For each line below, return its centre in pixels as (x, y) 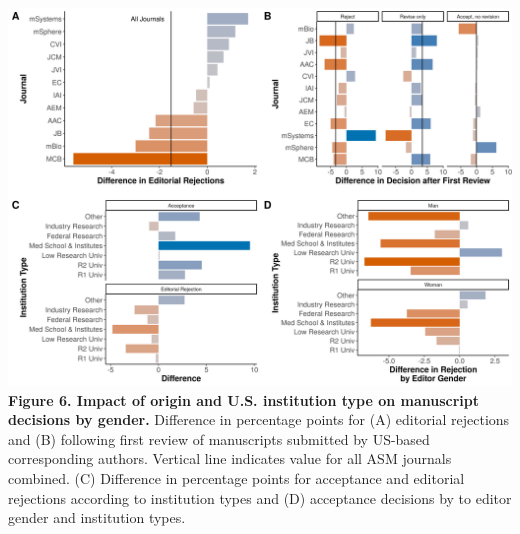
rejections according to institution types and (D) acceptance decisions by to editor (260, 497)
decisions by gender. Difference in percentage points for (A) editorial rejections (259, 419)
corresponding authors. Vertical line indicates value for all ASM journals (230, 458)
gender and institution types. (97, 517)
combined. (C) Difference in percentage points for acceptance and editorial (236, 477)
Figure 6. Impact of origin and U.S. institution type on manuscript (244, 399)
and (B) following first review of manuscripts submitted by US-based (219, 438)
